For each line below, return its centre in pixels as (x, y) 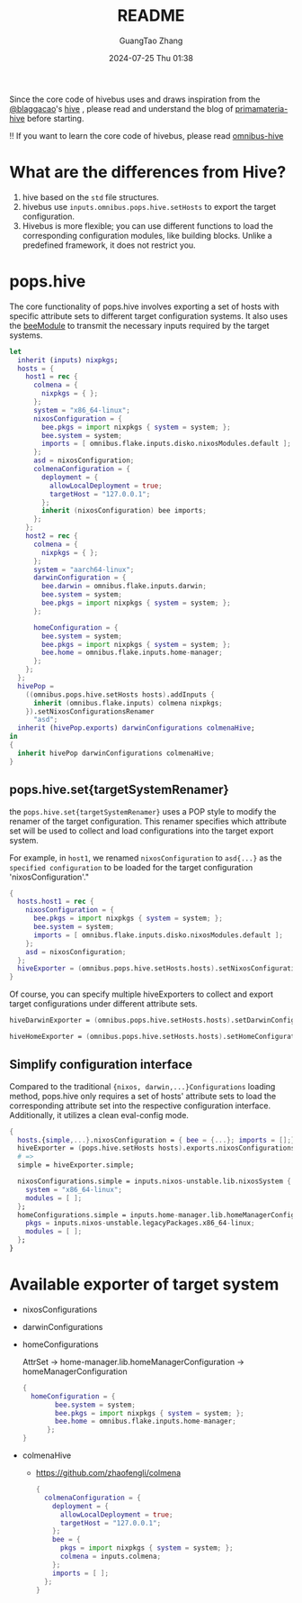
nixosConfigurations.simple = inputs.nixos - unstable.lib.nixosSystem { (155, 1181)
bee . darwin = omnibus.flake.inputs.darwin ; (124, 587)
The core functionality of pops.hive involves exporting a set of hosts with (145, 306)
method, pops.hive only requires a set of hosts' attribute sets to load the (143, 1096)
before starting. (55, 118)
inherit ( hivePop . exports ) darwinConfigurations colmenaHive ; (136, 728)
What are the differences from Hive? (148, 173)
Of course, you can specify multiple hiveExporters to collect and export (142, 994)
